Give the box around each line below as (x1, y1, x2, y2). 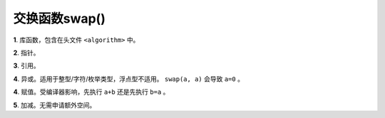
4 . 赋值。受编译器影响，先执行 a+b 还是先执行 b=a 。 (13, 87, 170, 96)
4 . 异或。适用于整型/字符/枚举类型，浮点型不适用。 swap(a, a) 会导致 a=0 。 (13, 75, 244, 83)
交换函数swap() (13, 11, 106, 26)
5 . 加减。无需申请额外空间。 (13, 100, 96, 109)
